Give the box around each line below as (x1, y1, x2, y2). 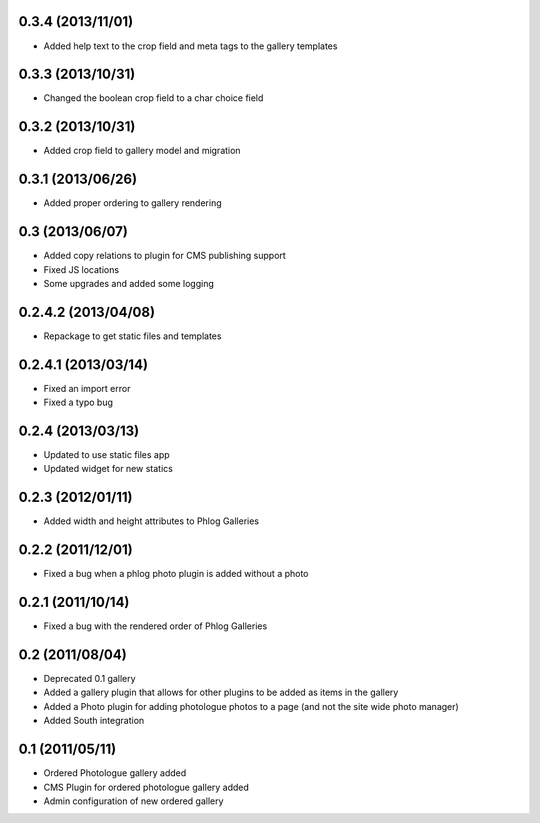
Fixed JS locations (43, 263, 120, 275)
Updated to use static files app (43, 449, 170, 461)
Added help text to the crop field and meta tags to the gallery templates (43, 40, 338, 52)
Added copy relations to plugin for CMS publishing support (43, 250, 287, 262)
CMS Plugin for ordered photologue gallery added (43, 781, 250, 793)
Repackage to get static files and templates (43, 330, 222, 342)
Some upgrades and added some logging (43, 277, 215, 289)
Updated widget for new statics (43, 463, 174, 475)
